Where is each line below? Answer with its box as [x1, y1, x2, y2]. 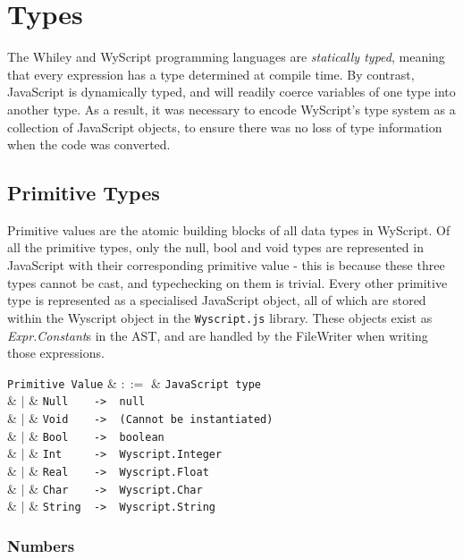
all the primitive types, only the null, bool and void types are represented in [7, 238, 424, 257]
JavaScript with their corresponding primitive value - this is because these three [7, 256, 445, 275]
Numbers [7, 534, 75, 556]
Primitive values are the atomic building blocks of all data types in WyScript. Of [7, 220, 450, 239]
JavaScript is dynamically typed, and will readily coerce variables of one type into [7, 82, 456, 101]
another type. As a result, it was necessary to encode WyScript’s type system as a [7, 99, 456, 118]
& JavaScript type [151, 373, 261, 392]
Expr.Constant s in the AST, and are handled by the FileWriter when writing [7, 326, 428, 344]
